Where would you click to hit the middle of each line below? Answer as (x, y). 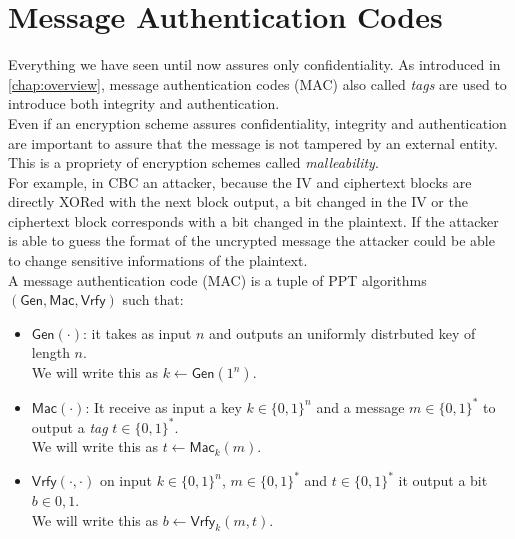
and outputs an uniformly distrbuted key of (342, 332)
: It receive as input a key (163, 406)
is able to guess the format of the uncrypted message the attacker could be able (251, 240)
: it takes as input (137, 332)
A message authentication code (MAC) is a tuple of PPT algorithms (217, 279)
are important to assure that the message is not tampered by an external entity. (253, 142)
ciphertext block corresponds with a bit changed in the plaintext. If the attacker (253, 220)
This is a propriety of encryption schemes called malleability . (193, 162)
